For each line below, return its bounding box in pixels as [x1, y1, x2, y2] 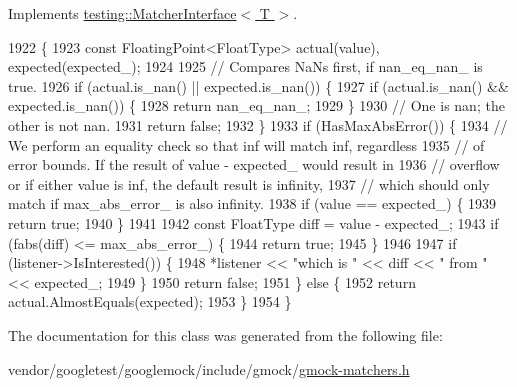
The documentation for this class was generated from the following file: [8, 324, 443, 345]
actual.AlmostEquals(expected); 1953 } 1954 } [8, 291, 292, 312]
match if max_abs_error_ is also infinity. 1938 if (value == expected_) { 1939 [8, 193, 497, 214]
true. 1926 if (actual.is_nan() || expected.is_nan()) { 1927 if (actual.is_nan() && [8, 75, 509, 96]
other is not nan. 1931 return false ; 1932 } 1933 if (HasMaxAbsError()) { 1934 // [8, 114, 508, 135]
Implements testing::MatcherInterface [8, 3, 237, 23]
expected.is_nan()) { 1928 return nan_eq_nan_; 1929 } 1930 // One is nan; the [8, 95, 505, 116]
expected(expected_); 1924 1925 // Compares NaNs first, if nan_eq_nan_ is [8, 56, 483, 77]
